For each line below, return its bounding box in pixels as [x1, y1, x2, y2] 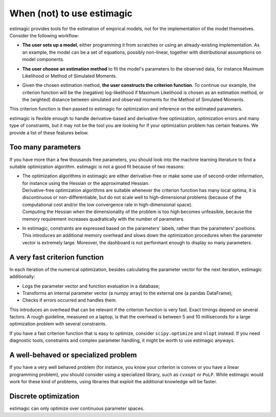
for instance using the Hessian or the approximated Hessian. [22, 180, 150, 186]
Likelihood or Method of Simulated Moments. [22, 73, 117, 79]
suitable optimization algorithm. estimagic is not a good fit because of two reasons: [9, 164, 185, 170]
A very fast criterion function [9, 253, 104, 262]
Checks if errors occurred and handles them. [22, 297, 117, 304]
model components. [22, 56, 64, 62]
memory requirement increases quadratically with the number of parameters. [22, 216, 185, 222]
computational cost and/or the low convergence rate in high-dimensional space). [22, 201, 193, 207]
